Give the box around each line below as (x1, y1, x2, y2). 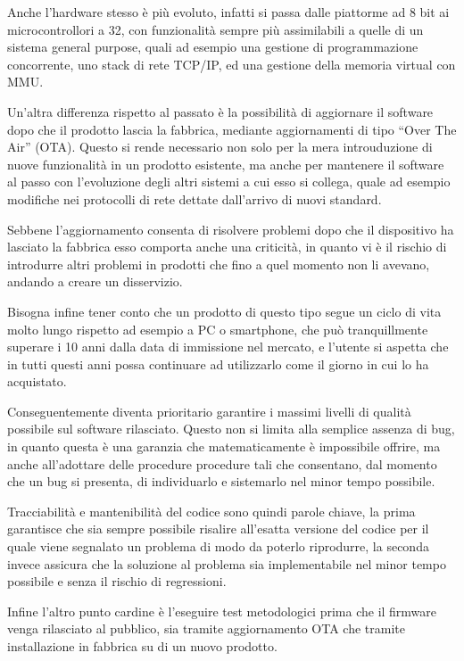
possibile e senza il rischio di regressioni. (7, 572, 227, 591)
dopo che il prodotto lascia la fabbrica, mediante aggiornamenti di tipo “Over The (7, 120, 457, 138)
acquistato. (7, 372, 67, 391)
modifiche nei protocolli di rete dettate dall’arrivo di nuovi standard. (7, 189, 382, 208)
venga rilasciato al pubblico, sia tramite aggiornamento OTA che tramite (7, 619, 405, 638)
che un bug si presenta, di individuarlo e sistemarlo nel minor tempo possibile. (7, 472, 435, 491)
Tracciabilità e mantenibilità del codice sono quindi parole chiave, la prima (7, 501, 416, 520)
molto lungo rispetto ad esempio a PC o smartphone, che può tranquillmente (7, 319, 428, 338)
